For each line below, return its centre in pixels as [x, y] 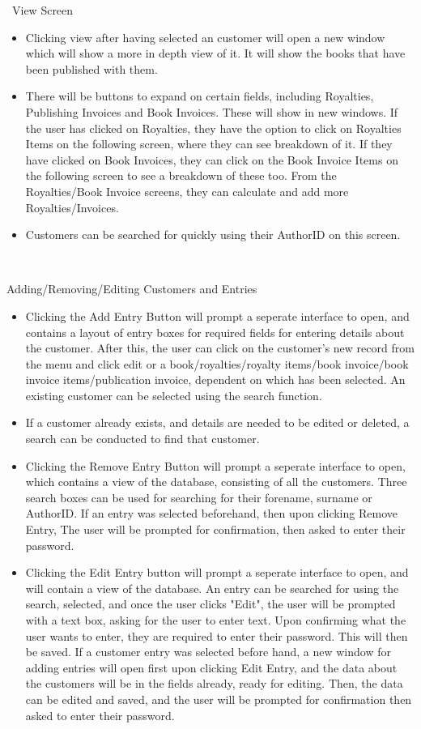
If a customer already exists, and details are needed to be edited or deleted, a [217, 422]
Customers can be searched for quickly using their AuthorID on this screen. [213, 234]
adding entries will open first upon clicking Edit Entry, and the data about [211, 667]
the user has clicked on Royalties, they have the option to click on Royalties [213, 128]
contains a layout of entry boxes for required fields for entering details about [215, 332]
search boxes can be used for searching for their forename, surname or [199, 497]
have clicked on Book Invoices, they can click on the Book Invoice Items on [212, 159]
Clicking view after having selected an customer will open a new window [205, 37]
